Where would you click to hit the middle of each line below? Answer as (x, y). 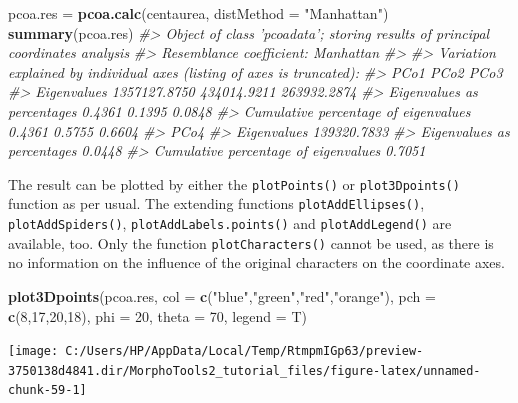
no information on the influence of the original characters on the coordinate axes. (256, 262)
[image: (33, 351)
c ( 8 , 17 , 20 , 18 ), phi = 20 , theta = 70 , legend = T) (157, 315)
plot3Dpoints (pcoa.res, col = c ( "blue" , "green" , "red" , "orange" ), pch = (222, 295)
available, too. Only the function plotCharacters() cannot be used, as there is (251, 242)
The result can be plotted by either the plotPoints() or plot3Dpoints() (234, 183)
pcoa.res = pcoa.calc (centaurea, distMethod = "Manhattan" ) (198, 13)
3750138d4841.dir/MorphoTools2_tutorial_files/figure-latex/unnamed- (244, 370)
